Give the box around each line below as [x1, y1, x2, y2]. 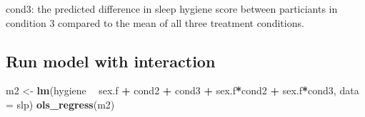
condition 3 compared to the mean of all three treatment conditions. [6, 15, 304, 30]
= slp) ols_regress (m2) [6, 96, 115, 111]
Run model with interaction [6, 50, 216, 72]
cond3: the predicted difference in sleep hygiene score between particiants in [6, 1, 338, 16]
